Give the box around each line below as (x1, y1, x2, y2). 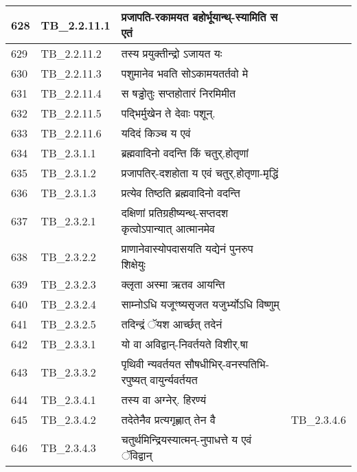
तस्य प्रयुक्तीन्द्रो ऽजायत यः (121, 45, 222, 61)
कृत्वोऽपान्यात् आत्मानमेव (121, 221, 215, 236)
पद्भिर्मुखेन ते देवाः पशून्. (121, 105, 216, 121)
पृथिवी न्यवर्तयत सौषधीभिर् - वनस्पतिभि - (121, 356, 270, 372)
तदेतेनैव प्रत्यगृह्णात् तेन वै (121, 412, 216, 427)
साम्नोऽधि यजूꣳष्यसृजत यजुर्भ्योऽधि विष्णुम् (121, 296, 279, 312)
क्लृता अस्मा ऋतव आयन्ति (121, 276, 225, 292)
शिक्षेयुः (121, 256, 146, 272)
